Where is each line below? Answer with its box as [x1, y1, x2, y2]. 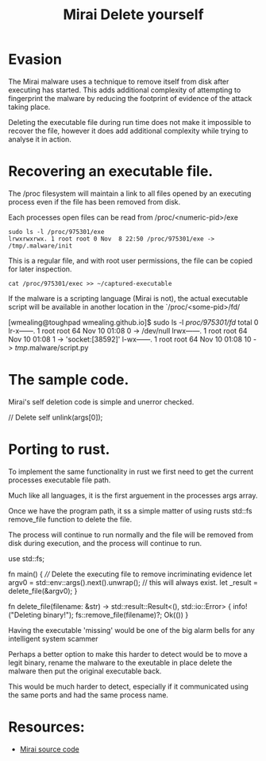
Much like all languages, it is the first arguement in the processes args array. [8, 490, 258, 500]
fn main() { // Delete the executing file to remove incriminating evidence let [8, 569, 253, 579]
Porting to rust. [8, 440, 110, 459]
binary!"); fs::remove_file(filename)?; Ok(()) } [43, 610, 189, 619]
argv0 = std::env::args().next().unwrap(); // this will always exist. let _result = [8, 577, 258, 587]
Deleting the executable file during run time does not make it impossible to [8, 117, 252, 127]
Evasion [8, 50, 62, 68]
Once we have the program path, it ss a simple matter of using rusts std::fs [8, 505, 253, 515]
